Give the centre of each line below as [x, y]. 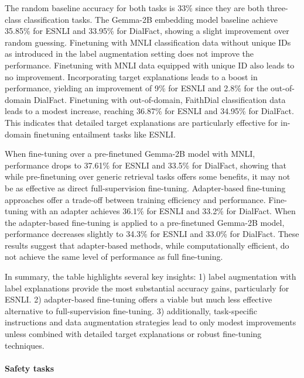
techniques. [25, 345]
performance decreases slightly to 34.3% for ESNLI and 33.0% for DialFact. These [152, 234]
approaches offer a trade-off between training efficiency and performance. [135, 199]
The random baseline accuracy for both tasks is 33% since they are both [135, 8]
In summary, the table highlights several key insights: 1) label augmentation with [151, 276]
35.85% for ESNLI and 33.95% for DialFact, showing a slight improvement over [147, 31]
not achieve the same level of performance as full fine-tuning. [114, 257]
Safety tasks [30, 368]
